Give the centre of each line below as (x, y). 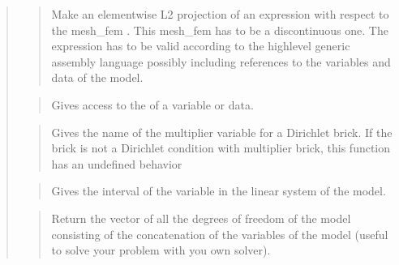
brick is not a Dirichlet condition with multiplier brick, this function (221, 148)
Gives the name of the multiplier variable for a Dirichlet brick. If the (222, 132)
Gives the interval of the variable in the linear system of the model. (219, 191)
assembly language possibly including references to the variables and (221, 61)
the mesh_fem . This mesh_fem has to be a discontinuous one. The (220, 30)
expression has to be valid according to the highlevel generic (201, 46)
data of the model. (97, 77)
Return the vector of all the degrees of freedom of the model (201, 218)
